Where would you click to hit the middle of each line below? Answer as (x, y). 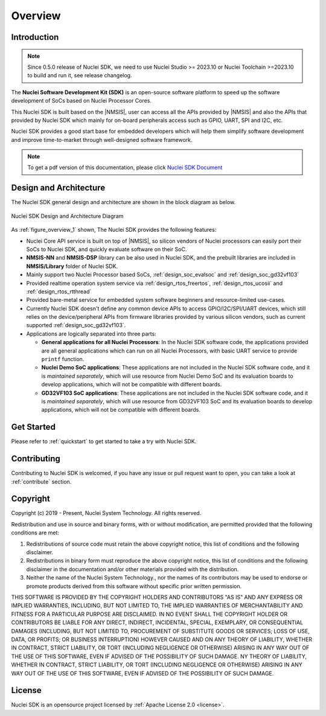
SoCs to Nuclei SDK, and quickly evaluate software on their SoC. (107, 249)
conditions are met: (35, 533)
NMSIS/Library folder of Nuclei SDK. (72, 266)
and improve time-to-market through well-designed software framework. (102, 139)
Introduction (35, 37)
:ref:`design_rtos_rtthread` (59, 291)
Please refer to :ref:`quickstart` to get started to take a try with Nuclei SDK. (104, 441)
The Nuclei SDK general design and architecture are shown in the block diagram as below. (123, 202)
